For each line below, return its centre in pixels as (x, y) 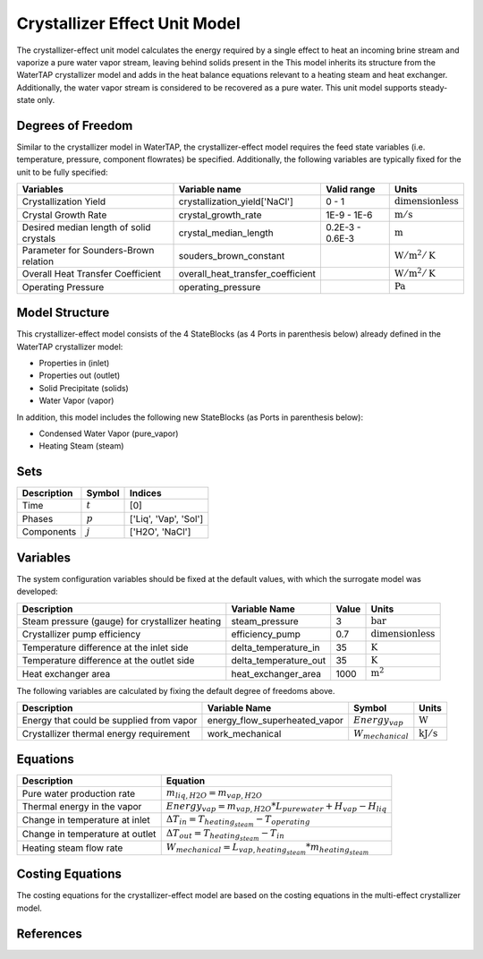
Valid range (350, 190)
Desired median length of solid (86, 227)
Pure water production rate (79, 793)
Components (49, 532)
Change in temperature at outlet (89, 835)
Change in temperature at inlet (86, 820)
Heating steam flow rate (72, 848)
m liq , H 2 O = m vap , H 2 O (214, 794)
